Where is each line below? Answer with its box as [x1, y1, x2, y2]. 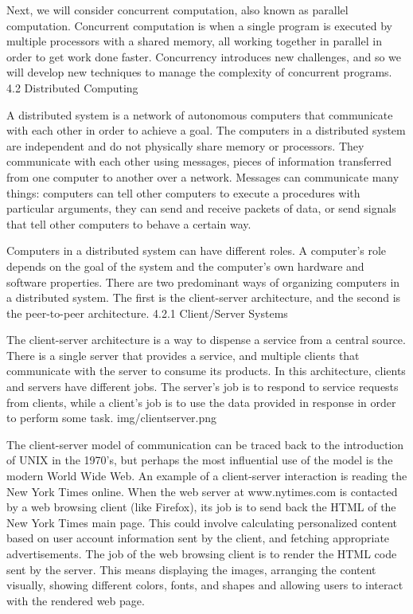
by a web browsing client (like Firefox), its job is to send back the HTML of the [6, 499, 396, 515]
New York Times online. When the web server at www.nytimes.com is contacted [6, 483, 398, 499]
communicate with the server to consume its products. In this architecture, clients [6, 362, 406, 379]
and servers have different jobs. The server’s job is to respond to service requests [6, 378, 399, 395]
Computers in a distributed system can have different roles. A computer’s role [6, 242, 387, 259]
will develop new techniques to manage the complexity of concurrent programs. [6, 64, 392, 80]
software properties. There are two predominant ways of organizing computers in [6, 273, 400, 290]
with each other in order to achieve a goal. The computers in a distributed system [6, 122, 406, 139]
